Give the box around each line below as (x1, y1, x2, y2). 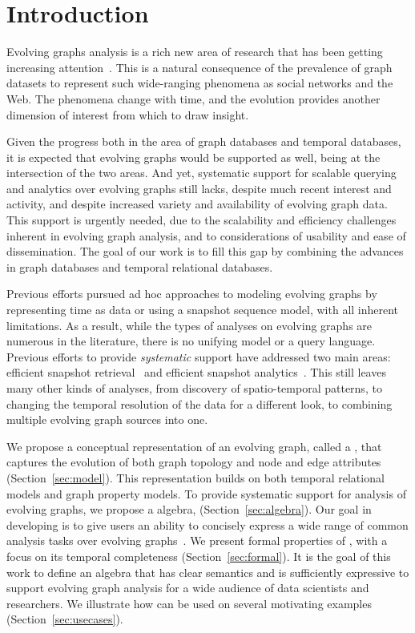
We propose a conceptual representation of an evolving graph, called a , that (6, 437, 382, 454)
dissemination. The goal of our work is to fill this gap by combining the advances (6, 243, 404, 260)
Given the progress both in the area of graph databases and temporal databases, (6, 133, 401, 150)
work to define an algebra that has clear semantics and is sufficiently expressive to (6, 563, 409, 580)
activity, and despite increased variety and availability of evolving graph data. (6, 196, 388, 212)
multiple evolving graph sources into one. (6, 411, 208, 428)
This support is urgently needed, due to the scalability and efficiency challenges (6, 212, 397, 228)
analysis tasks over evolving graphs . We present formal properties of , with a (6, 532, 388, 549)
